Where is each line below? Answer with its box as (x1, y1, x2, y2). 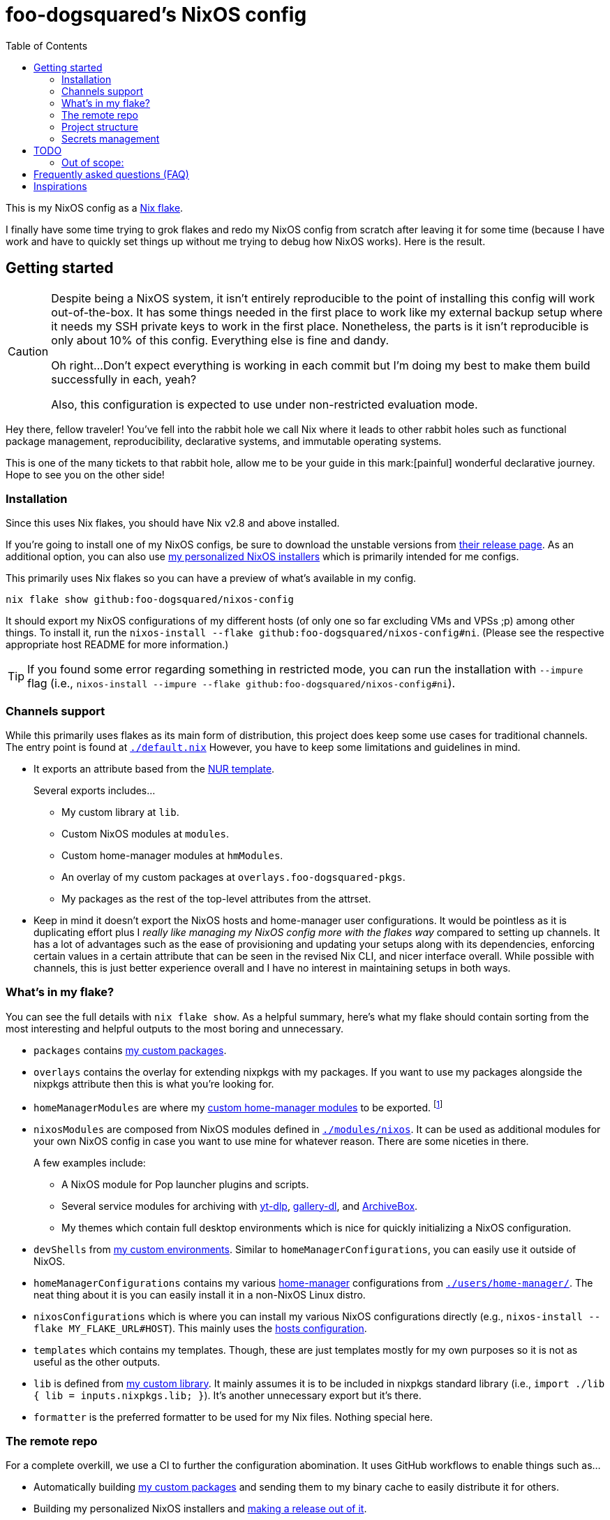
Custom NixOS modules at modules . (61, 828, 229, 840)
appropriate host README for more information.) (6, 638, 229, 651)
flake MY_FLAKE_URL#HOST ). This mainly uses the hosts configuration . (34, 1322, 367, 1334)
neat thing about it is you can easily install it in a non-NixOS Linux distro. (34, 1288, 366, 1301)
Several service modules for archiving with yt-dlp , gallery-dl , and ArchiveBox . (61, 1199, 418, 1212)
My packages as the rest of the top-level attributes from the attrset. (61, 893, 371, 905)
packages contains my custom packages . (34, 1044, 227, 1056)
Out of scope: (61, 156, 124, 168)
